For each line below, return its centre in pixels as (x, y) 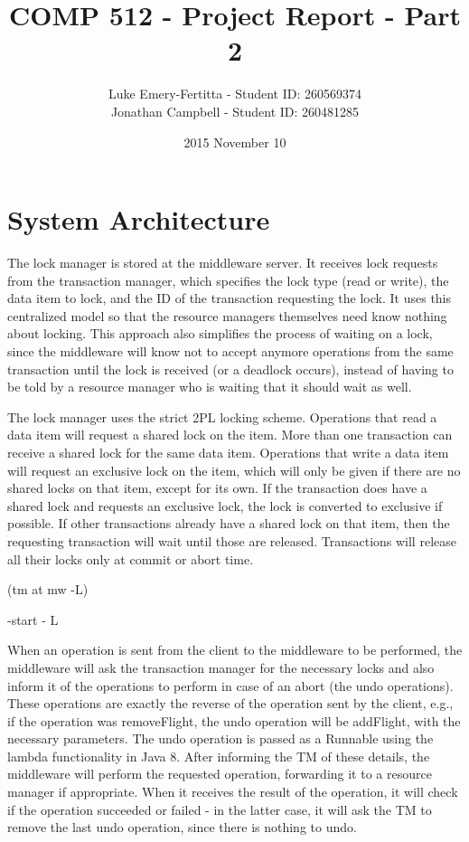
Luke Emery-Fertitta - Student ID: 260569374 (235, 94)
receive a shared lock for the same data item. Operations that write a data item (228, 452)
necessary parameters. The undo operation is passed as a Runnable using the (220, 738)
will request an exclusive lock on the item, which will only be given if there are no (234, 470)
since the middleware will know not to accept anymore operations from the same (230, 351)
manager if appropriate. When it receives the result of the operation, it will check (233, 792)
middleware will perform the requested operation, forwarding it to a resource (220, 774)
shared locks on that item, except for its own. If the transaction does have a (217, 488)
